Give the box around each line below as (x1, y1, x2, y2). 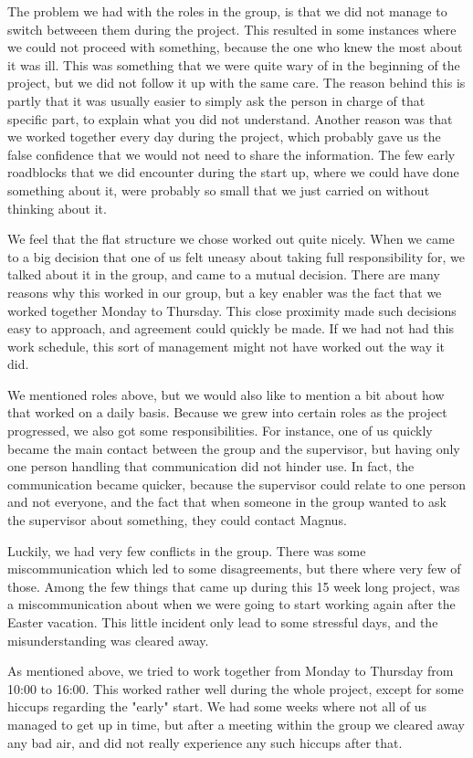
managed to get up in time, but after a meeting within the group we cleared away (7, 714, 465, 733)
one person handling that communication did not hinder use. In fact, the (7, 457, 415, 476)
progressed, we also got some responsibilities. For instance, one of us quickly (7, 421, 433, 440)
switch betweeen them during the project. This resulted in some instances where (7, 19, 457, 38)
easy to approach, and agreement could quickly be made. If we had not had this (7, 319, 455, 338)
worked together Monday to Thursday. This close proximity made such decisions (7, 300, 457, 320)
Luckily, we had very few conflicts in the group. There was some (7, 541, 366, 560)
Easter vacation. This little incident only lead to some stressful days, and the (7, 613, 438, 631)
